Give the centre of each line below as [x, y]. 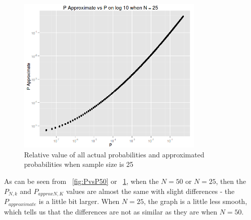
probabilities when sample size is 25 [79, 164]
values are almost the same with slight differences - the [150, 191]
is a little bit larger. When [79, 201]
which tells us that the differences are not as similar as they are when [111, 211]
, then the [231, 181]
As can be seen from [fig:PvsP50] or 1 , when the [81, 181]
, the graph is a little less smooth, [195, 201]
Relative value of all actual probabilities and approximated [114, 154]
